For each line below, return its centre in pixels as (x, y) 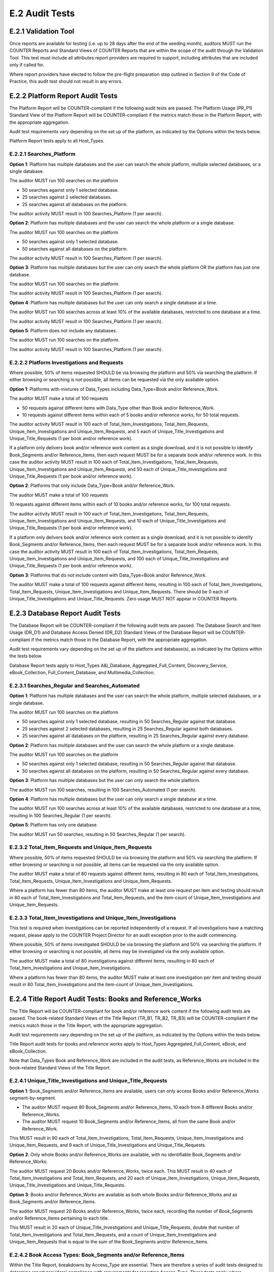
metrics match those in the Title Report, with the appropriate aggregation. (86, 1025)
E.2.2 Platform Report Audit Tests (63, 96)
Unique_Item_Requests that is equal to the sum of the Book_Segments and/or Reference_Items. (109, 1242)
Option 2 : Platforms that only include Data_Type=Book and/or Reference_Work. (92, 485)
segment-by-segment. (33, 1098)
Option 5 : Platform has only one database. (54, 825)
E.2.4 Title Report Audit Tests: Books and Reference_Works (106, 999)
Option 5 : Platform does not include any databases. (63, 331)
